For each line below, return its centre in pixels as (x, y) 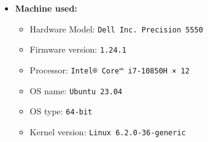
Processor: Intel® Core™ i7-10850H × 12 (110, 69)
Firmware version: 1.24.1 (78, 49)
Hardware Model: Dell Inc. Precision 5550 (116, 28)
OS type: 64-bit (61, 111)
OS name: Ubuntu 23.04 (76, 90)
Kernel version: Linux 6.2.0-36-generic (108, 131)
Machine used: (46, 8)
